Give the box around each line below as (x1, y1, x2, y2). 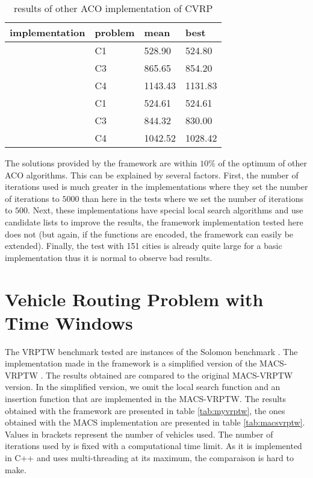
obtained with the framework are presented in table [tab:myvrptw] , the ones (5, 404, 285, 417)
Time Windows (5, 310, 133, 335)
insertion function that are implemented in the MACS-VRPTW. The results (5, 392, 287, 405)
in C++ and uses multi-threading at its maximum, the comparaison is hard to (5, 451, 294, 464)
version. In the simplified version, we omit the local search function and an (5, 380, 280, 393)
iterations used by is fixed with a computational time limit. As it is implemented (5, 439, 302, 452)
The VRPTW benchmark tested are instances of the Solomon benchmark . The (5, 345, 298, 357)
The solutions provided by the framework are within (5, 157, 197, 169)
